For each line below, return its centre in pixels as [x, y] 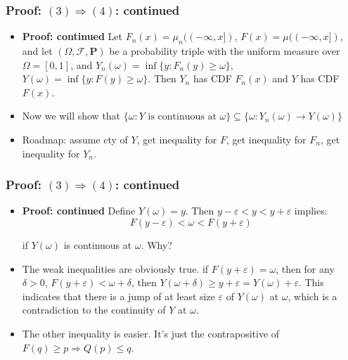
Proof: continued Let [72, 36]
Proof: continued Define [79, 211]
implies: [311, 211]
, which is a [312, 296]
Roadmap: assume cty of [75, 139]
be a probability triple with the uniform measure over [225, 51]
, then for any [305, 268]
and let [37, 51]
